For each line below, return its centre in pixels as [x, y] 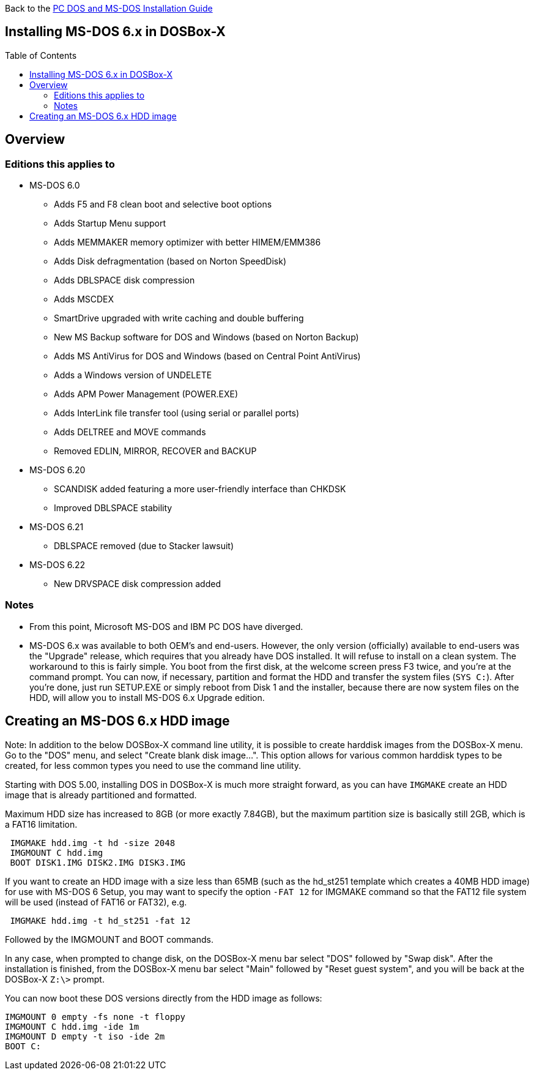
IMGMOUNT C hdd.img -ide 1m [72, 1026]
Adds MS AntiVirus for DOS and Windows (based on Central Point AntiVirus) [207, 356]
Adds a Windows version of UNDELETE [133, 375]
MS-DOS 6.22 [57, 565]
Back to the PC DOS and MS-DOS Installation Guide [109, 8]
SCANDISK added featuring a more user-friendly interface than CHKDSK [200, 489]
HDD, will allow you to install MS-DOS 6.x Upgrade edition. [147, 697]
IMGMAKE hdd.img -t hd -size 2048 [93, 843]
